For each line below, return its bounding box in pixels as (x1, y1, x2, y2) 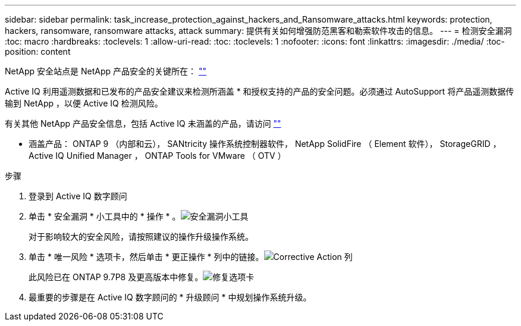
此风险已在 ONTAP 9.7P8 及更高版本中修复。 (29, 272, 203, 282)
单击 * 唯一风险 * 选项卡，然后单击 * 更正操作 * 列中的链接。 (29, 252, 264, 262)
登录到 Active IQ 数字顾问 (29, 191, 127, 201)
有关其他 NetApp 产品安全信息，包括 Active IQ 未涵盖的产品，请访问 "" (5, 118, 281, 128)
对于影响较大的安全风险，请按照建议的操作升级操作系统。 (29, 231, 253, 242)
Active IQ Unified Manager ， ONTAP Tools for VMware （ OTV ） (29, 151, 286, 161)
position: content (5, 46, 71, 57)
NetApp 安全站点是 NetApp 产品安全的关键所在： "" (5, 66, 206, 76)
